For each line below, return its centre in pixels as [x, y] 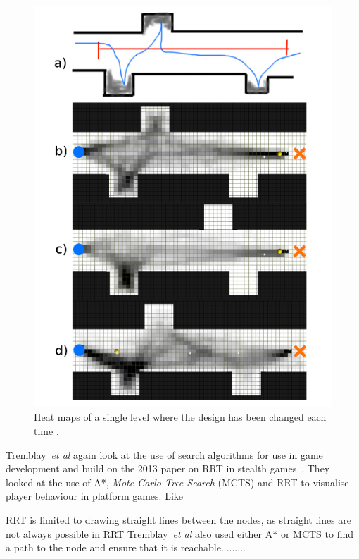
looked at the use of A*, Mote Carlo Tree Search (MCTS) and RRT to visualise [177, 482]
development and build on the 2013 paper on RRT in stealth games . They [168, 468]
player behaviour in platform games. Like [95, 496]
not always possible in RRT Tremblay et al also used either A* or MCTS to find [179, 533]
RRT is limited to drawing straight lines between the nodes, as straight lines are [179, 519]
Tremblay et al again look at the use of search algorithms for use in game [164, 454]
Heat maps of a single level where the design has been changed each [180, 417]
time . [46, 431]
